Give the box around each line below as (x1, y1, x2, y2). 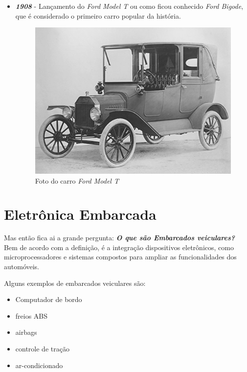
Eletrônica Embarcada (4, 204, 157, 224)
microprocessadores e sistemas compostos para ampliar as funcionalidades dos (4, 252, 237, 262)
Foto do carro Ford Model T (35, 175, 119, 186)
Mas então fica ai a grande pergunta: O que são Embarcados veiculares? (4, 232, 235, 243)
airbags (15, 327, 37, 337)
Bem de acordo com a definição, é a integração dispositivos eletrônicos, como (4, 242, 234, 252)
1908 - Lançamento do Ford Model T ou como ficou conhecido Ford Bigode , (15, 1, 244, 11)
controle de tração (15, 343, 69, 353)
